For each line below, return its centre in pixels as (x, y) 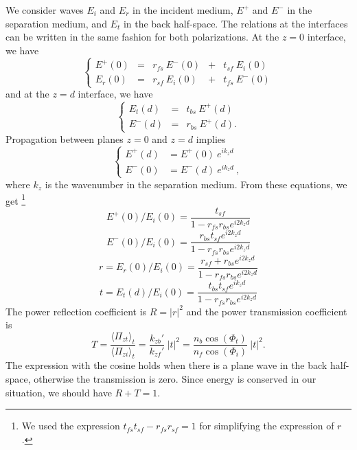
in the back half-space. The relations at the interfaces (235, 23)
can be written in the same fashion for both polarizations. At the (142, 37)
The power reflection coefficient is (76, 311)
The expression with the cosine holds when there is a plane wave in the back (166, 365)
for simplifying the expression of (267, 426)
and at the (27, 94)
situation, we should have (59, 392)
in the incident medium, (183, 10)
